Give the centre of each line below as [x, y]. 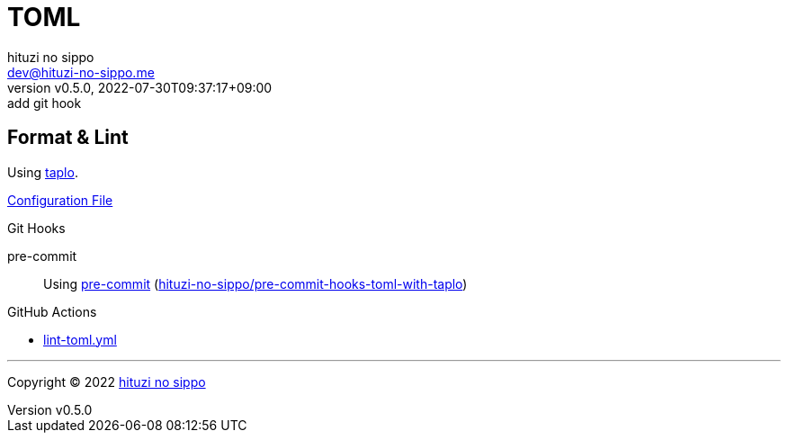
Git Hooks [36, 228]
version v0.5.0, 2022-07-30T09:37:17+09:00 [140, 87]
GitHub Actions [52, 311]
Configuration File [60, 200]
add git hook [45, 103]
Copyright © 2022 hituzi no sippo [107, 382]
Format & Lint [68, 138]
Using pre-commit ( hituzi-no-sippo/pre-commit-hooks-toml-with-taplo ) [255, 283]
